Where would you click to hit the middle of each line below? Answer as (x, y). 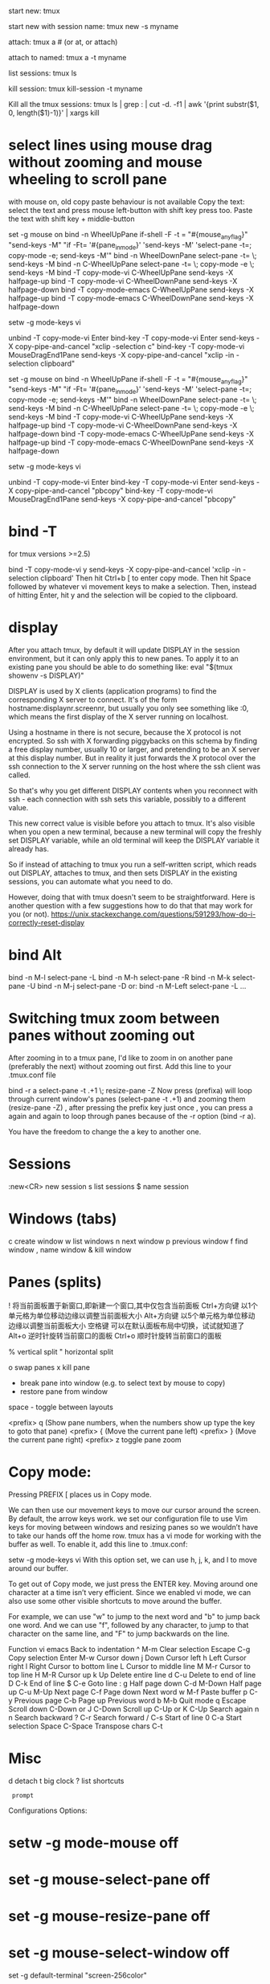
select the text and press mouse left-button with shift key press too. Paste (131, 210)
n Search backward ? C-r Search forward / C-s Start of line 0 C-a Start (125, 1717)
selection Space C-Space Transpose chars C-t (86, 1726)
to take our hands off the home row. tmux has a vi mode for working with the (135, 1535)
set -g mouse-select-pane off (109, 1879)
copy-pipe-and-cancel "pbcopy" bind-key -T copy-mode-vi (114, 491)
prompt (23, 1795)
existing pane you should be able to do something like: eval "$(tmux (121, 667)
